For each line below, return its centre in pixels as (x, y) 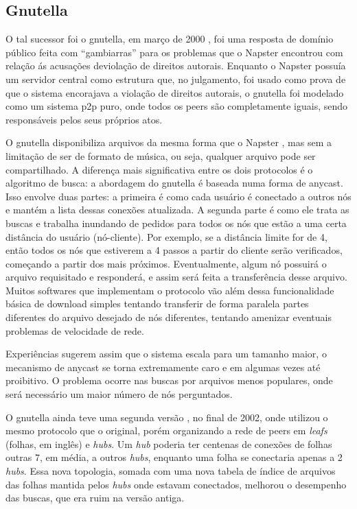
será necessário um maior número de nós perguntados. (119, 394)
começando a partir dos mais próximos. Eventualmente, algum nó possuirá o (166, 263)
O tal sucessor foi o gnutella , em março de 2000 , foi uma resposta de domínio (170, 39)
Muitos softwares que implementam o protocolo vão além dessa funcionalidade (170, 290)
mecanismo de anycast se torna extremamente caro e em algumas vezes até (163, 367)
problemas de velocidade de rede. (75, 330)
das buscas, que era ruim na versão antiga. (95, 498)
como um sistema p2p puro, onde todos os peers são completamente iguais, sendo (177, 106)
